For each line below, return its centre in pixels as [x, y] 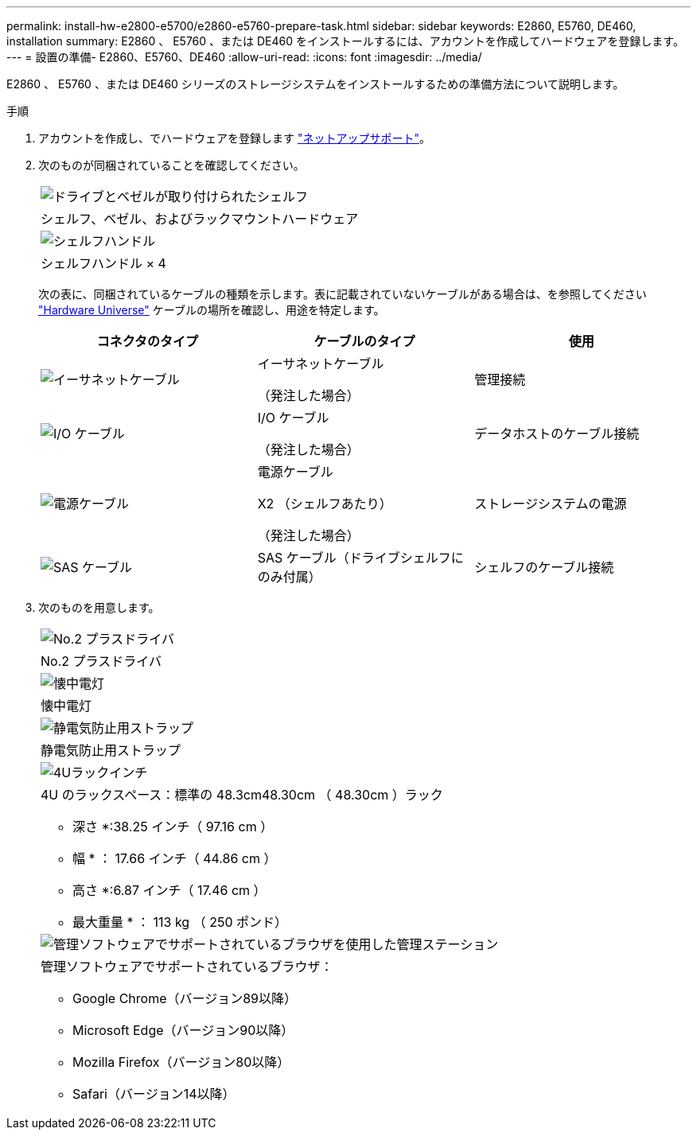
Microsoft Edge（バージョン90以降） [183, 1030]
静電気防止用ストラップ [111, 750]
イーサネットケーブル [321, 364]
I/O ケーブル [293, 418]
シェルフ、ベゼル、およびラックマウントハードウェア [200, 219]
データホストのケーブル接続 [557, 434]
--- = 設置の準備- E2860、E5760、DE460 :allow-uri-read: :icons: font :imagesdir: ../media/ [244, 57]
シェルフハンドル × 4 [103, 263]
